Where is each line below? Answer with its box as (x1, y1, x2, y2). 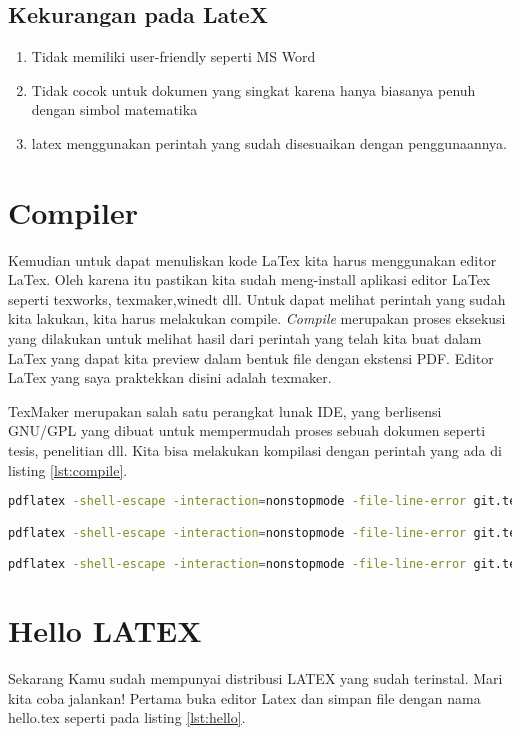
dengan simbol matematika (31, 99, 198, 120)
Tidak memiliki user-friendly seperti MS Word (31, 46, 316, 67)
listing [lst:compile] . (8, 459, 128, 480)
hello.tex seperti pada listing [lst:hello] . (8, 707, 246, 728)
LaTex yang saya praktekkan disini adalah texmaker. (8, 367, 332, 388)
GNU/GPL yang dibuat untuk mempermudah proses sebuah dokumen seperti (8, 420, 486, 441)
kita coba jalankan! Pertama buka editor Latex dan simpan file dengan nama (8, 687, 481, 708)
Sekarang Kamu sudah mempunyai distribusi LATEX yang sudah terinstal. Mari (8, 668, 503, 689)
